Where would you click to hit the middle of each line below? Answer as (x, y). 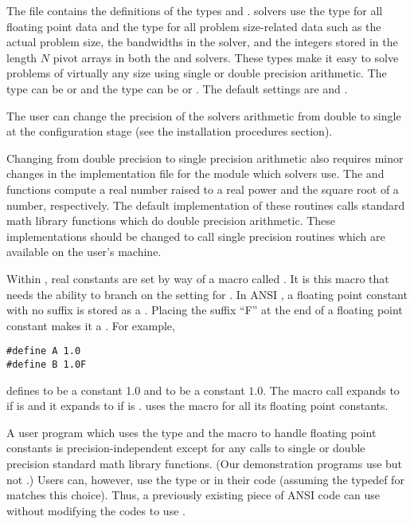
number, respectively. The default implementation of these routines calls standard (206, 205)
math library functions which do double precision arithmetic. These (171, 221)
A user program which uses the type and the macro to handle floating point (191, 432)
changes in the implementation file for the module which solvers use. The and (195, 173)
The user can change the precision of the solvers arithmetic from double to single (204, 115)
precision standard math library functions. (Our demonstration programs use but (205, 463)
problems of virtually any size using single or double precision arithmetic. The (197, 73)
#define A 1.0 (44, 351)
